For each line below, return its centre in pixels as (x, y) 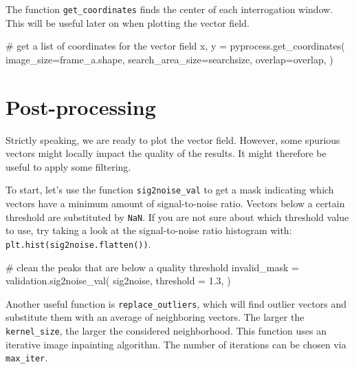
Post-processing (81, 106)
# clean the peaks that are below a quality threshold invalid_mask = (152, 267)
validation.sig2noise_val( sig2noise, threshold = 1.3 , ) (118, 281)
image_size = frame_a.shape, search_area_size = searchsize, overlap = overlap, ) (169, 59)
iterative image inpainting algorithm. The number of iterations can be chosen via (176, 344)
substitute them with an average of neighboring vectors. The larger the (155, 317)
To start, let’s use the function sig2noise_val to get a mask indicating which (170, 190)
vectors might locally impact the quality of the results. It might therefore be (166, 153)
